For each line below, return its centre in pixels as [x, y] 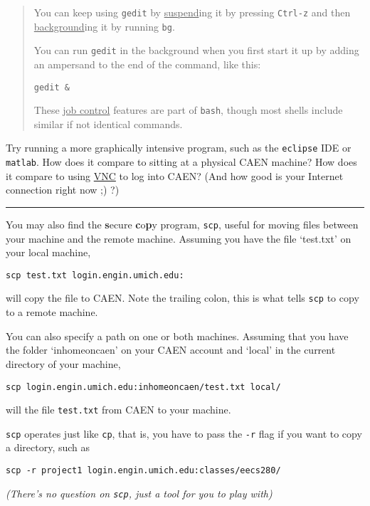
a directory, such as [48, 447]
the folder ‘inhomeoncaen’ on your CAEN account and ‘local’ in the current [171, 350]
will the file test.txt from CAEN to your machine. [118, 410]
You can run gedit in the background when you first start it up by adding [196, 50]
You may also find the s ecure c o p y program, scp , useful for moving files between [182, 224]
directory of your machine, [63, 363]
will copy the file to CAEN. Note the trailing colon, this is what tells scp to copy [183, 298]
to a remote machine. [52, 312]
